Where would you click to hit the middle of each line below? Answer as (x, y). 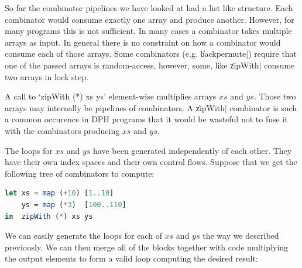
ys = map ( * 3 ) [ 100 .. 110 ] (74, 205)
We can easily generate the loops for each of (83, 236)
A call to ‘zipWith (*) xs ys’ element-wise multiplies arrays (111, 96)
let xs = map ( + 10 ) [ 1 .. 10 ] (59, 193)
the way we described (241, 236)
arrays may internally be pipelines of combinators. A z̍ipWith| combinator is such (151, 107)
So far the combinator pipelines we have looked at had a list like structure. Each (149, 8)
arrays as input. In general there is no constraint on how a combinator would (143, 42)
